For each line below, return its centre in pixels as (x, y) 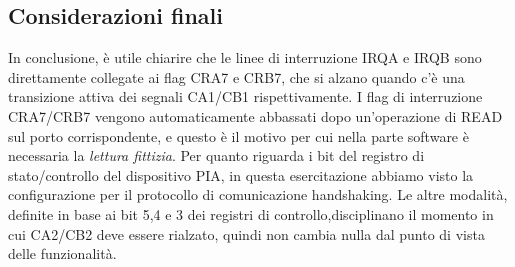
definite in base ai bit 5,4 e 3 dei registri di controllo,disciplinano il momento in (251, 213)
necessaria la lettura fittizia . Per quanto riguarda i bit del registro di (216, 155)
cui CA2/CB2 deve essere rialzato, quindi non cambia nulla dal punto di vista (246, 233)
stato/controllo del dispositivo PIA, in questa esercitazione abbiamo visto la (241, 174)
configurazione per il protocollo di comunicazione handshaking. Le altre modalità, (258, 194)
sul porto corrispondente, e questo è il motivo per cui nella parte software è (238, 135)
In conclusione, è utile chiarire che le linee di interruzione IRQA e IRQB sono (245, 57)
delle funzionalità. (62, 253)
